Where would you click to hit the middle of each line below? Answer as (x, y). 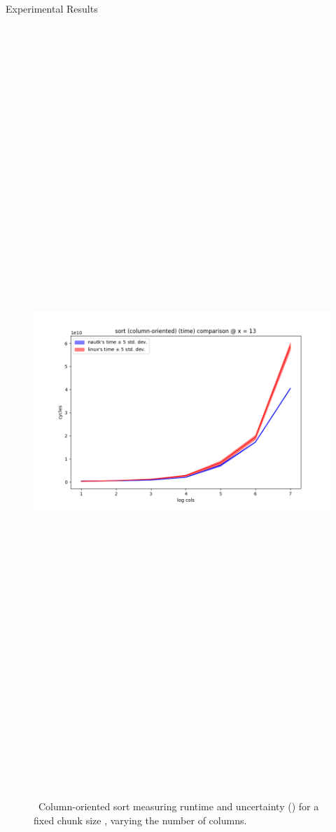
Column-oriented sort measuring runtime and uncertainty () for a (178, 806)
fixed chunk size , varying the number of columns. (140, 820)
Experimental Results (52, 8)
